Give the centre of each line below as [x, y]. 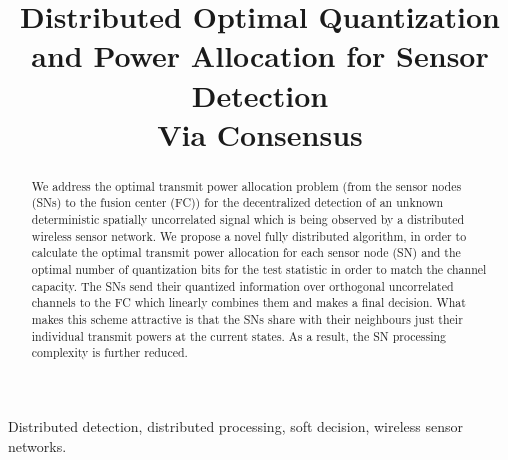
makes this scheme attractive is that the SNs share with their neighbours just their [247, 318]
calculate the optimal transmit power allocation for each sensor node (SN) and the [246, 252]
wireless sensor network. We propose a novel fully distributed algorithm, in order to [249, 235]
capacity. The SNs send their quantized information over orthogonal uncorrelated [242, 285]
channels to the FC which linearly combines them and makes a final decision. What [248, 302]
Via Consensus [260, 133]
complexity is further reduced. [109, 352]
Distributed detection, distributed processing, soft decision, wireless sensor [235, 425]
